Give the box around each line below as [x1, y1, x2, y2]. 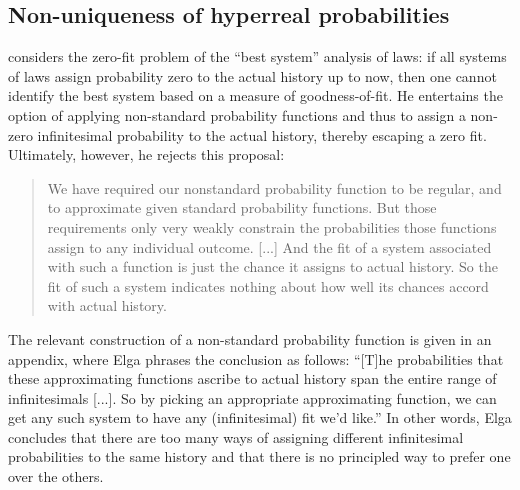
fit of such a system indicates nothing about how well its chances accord [47, 275, 489, 296]
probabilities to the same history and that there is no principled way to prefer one [8, 446, 511, 467]
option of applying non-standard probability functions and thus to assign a [8, 104, 466, 125]
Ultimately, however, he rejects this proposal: [8, 144, 285, 165]
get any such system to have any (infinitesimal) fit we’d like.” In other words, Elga [8, 407, 512, 428]
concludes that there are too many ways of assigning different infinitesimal [8, 426, 464, 447]
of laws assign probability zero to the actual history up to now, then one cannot [8, 65, 497, 86]
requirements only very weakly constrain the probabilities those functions [47, 216, 497, 237]
